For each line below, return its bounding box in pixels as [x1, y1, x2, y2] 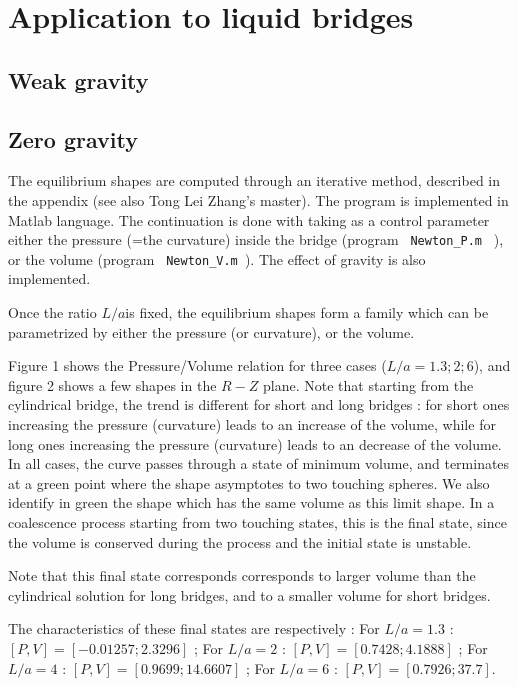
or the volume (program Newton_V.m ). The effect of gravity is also [8, 248, 426, 269]
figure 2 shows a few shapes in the [8, 374, 217, 395]
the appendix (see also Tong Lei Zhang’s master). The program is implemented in [8, 189, 509, 210]
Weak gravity [8, 64, 149, 95]
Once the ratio [8, 302, 97, 323]
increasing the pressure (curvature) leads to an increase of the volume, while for [8, 414, 496, 435]
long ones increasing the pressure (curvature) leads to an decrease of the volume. [8, 433, 502, 454]
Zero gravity [8, 123, 138, 154]
